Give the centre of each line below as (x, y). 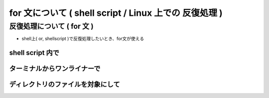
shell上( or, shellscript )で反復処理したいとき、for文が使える (83, 39)
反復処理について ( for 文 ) (52, 26)
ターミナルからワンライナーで (55, 69)
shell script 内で (34, 53)
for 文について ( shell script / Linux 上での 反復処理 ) (116, 13)
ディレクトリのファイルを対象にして (65, 84)
